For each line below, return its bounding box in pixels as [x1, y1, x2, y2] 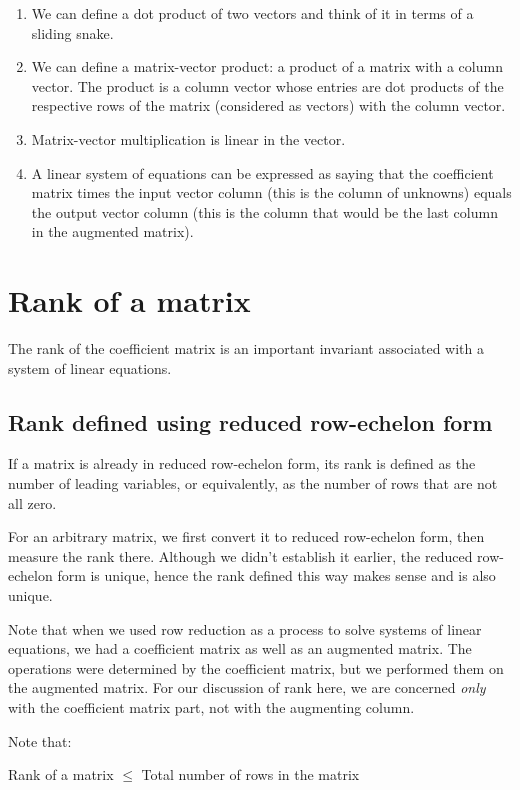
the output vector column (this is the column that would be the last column [31, 201, 498, 222]
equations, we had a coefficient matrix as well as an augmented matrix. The [8, 638, 472, 659]
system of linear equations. [8, 357, 172, 378]
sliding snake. [31, 22, 114, 43]
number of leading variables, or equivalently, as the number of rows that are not [8, 473, 498, 494]
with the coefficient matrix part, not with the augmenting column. [8, 696, 415, 717]
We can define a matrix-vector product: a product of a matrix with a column [31, 56, 503, 77]
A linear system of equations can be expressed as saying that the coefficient [31, 162, 494, 183]
